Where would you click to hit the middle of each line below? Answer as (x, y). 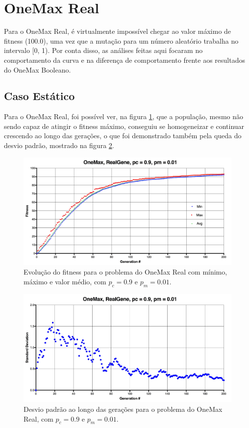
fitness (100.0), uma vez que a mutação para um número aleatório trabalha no (121, 40)
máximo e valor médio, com (65, 281)
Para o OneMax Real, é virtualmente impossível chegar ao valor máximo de (118, 31)
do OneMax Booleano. (37, 69)
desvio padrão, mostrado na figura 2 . (59, 145)
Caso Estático (39, 96)
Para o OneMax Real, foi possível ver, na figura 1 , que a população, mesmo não (124, 116)
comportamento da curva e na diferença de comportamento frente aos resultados (124, 60)
